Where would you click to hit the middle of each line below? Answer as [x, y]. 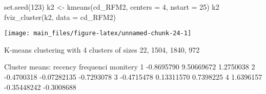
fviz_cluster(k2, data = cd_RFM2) [60, 17]
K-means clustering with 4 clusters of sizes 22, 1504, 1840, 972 [102, 49]
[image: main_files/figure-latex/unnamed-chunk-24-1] [98, 33]
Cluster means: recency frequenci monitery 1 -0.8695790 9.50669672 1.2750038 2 [130, 67]
